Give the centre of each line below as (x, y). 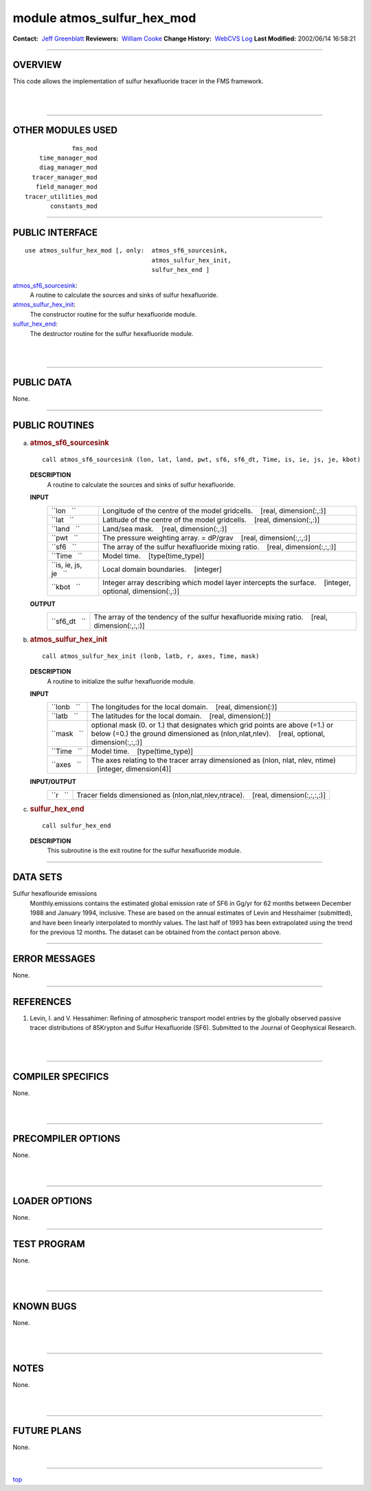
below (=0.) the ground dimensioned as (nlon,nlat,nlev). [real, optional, (208, 734)
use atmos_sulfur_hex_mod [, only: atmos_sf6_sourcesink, (126, 251)
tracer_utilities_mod (61, 197)
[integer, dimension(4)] (134, 769)
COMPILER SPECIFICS (61, 1076)
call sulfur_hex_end (77, 825)
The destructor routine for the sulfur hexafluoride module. (112, 333)
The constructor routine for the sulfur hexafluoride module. (113, 314)
